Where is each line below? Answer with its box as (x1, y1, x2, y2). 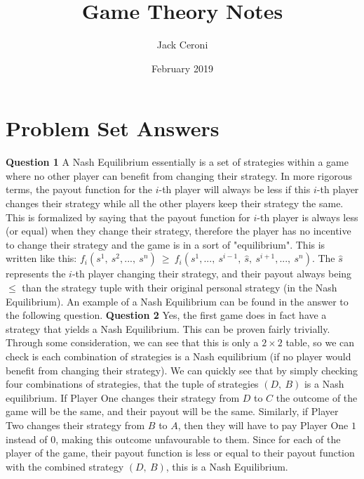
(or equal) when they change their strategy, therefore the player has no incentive (6, 223, 351, 238)
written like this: (6, 251, 77, 265)
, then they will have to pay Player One (177, 417, 349, 432)
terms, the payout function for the (6, 182, 153, 197)
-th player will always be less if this (159, 182, 311, 197)
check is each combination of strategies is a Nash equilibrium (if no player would (6, 348, 351, 363)
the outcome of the (276, 390, 358, 405)
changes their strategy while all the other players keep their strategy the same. (6, 196, 344, 211)
